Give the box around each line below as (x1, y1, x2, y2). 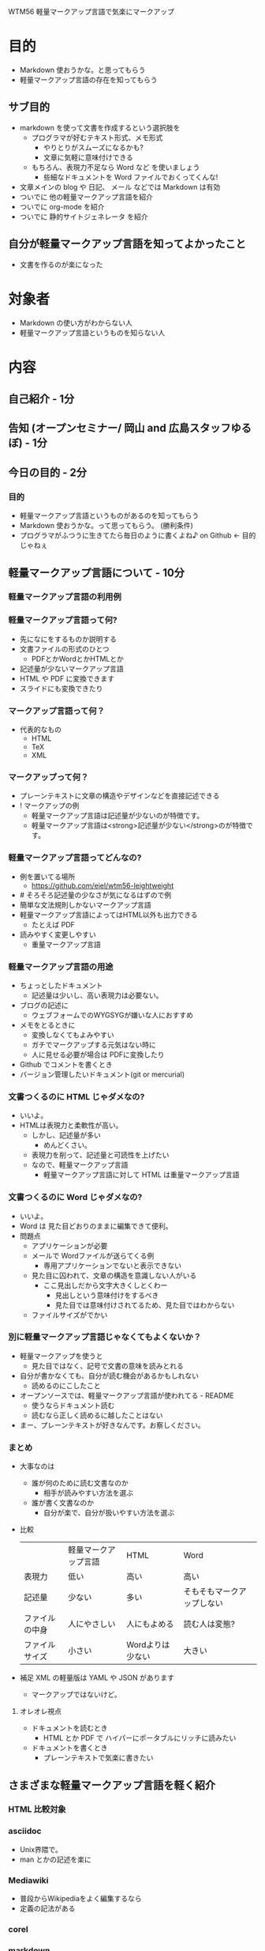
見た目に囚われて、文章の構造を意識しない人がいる (31, 1270, 197, 1280)
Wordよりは (125, 1640, 170, 1651)
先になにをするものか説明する (19, 634, 117, 643)
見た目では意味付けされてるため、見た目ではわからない (54, 1300, 235, 1310)
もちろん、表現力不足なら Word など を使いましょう (31, 162, 200, 172)
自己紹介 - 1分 (8, 392, 75, 406)
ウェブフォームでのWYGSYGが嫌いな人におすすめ (31, 1010, 193, 1020)
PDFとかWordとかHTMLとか (31, 654, 124, 663)
